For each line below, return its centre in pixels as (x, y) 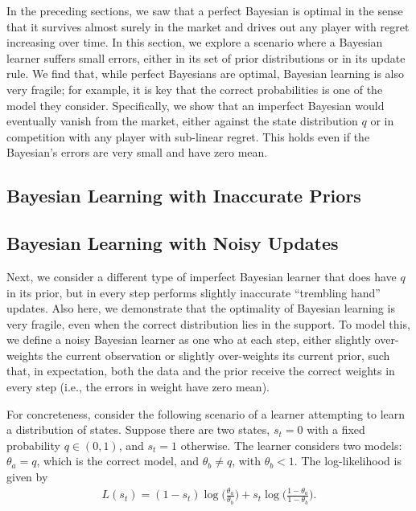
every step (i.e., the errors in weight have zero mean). (138, 387)
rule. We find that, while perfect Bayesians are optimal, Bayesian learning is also (206, 74)
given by (27, 477)
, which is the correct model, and (118, 461)
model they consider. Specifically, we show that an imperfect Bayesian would (196, 105)
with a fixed (336, 429)
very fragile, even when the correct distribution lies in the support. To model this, (208, 323)
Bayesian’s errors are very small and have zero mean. (137, 152)
